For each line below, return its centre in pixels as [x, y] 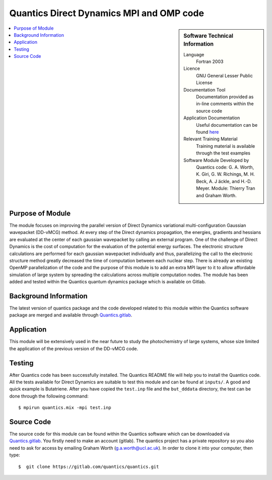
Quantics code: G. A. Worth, [225, 167]
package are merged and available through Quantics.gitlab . [71, 315]
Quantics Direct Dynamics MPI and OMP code [107, 13]
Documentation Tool [205, 90]
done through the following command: [49, 396]
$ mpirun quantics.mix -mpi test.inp [65, 408]
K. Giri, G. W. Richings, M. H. [226, 174]
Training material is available [226, 146]
